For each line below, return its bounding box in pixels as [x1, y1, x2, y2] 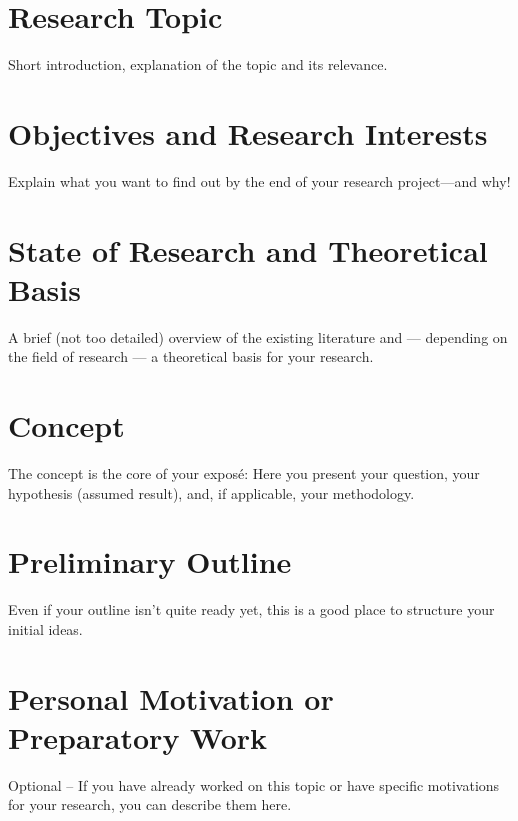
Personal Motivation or [8, 677, 334, 718]
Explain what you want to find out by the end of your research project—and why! [8, 170, 511, 191]
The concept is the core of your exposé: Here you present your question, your [8, 463, 480, 484]
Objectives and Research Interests [8, 112, 488, 153]
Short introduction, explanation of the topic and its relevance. [8, 54, 388, 75]
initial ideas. [8, 618, 83, 639]
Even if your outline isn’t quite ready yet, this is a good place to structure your [8, 599, 495, 620]
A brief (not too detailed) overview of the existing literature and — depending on [8, 326, 508, 347]
